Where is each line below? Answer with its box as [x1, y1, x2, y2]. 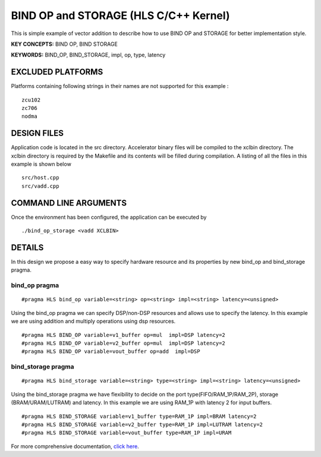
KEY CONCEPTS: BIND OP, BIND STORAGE [11, 40, 118, 48]
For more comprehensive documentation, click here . [11, 443, 139, 450]
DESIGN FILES [11, 128, 64, 138]
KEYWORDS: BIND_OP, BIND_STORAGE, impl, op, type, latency [11, 51, 166, 59]
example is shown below [11, 160, 71, 168]
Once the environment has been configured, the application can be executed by [11, 213, 207, 220]
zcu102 [21, 96, 41, 103]
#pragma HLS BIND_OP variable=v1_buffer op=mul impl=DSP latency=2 [21, 332, 225, 338]
